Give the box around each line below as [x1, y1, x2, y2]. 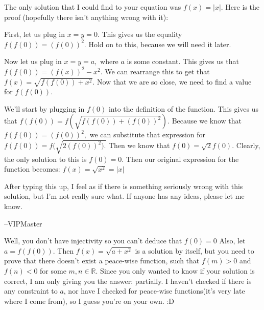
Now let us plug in [4, 56, 62, 67]
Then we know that [108, 140, 170, 151]
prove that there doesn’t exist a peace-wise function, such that [4, 255, 200, 266]
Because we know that [172, 115, 242, 126]
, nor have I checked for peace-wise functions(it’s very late [63, 285, 245, 296]
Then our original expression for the [126, 153, 239, 164]
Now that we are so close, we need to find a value [97, 76, 252, 87]
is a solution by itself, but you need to [135, 245, 254, 256]
